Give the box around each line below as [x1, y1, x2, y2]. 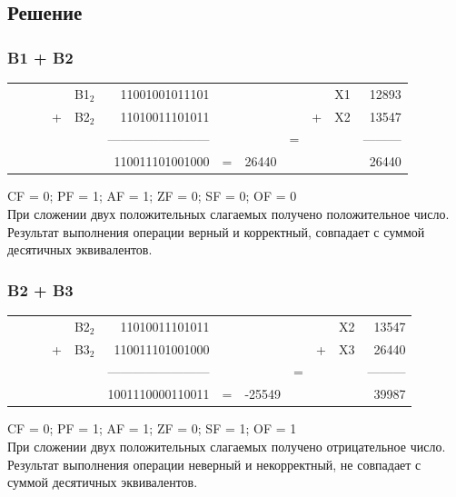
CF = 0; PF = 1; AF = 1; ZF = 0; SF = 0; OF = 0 [7, 186, 297, 205]
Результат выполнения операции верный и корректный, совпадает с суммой [7, 222, 425, 241]
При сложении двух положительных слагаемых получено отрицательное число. [7, 436, 446, 455]
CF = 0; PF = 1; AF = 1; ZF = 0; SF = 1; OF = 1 [7, 419, 297, 438]
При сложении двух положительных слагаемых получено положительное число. [7, 204, 450, 223]
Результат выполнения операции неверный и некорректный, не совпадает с [7, 454, 421, 473]
